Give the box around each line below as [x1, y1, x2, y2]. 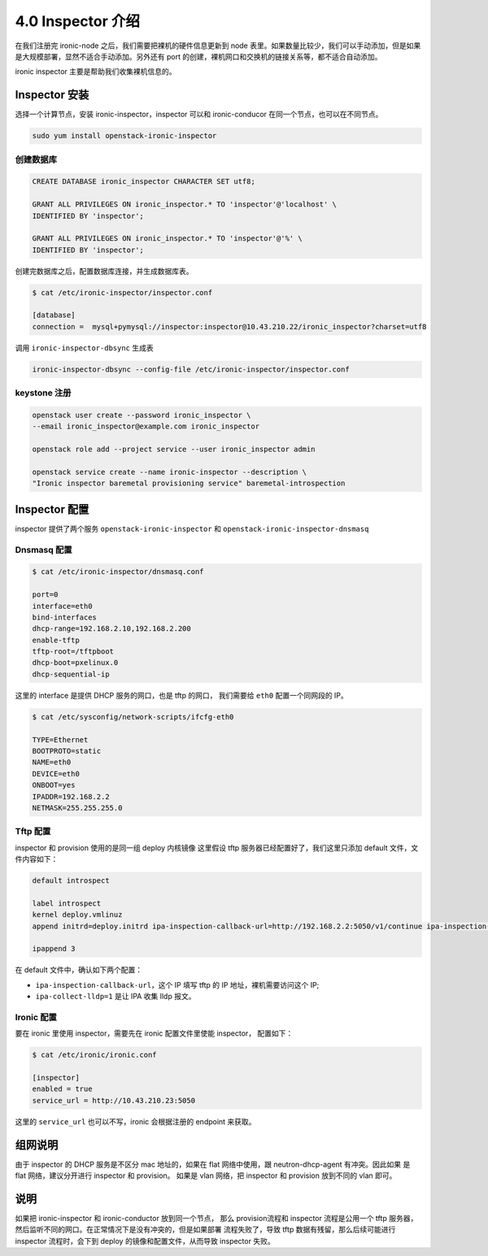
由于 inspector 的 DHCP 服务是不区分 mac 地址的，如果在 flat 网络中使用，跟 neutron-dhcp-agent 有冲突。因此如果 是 [15, 1159, 411, 1169]
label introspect [32, 898, 102, 908]
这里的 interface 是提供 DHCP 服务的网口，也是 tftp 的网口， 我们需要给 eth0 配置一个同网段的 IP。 [15, 690, 349, 700]
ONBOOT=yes [32, 780, 76, 790]
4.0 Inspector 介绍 [15, 12, 141, 30]
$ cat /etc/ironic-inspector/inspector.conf [32, 288, 213, 297]
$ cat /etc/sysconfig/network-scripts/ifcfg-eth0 [32, 712, 234, 721]
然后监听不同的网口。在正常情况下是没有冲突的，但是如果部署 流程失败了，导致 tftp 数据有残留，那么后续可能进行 [15, 1224, 396, 1235]
